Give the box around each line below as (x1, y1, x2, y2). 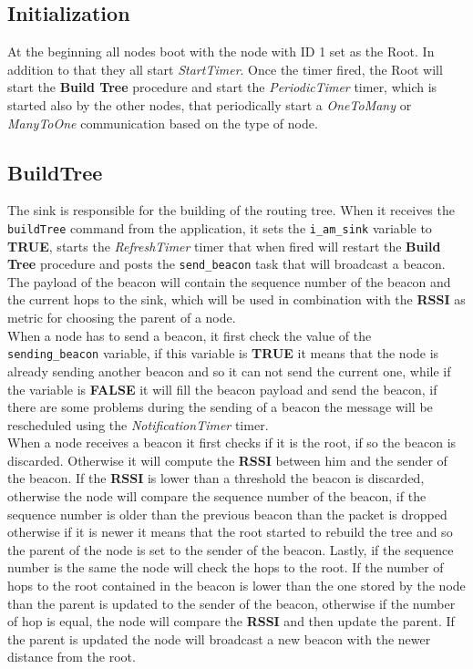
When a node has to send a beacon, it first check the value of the (7, 325, 372, 345)
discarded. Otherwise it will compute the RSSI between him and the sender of (7, 450, 447, 469)
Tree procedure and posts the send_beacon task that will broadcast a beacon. (7, 254, 446, 273)
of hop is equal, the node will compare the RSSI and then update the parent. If (7, 612, 455, 631)
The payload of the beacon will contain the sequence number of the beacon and (7, 272, 451, 291)
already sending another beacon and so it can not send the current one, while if (7, 361, 451, 380)
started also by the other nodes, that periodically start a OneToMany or (7, 95, 412, 114)
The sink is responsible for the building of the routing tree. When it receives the (7, 201, 455, 220)
